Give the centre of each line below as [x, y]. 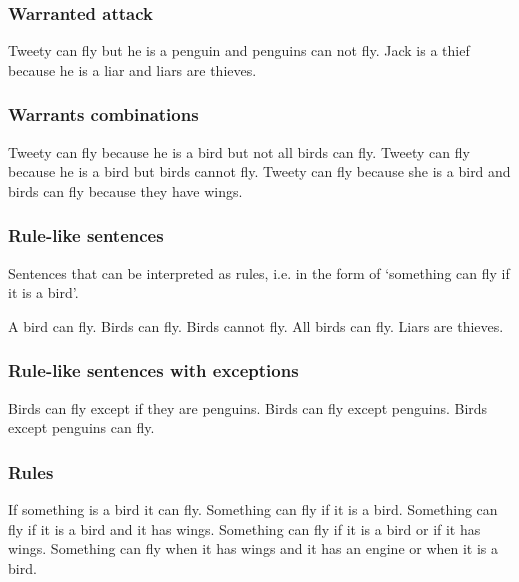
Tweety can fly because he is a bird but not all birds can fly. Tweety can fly [239, 151]
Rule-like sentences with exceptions [153, 370]
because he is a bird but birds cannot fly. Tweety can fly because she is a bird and [259, 171]
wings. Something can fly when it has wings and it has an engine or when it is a [253, 548]
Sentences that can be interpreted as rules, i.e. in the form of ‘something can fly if [259, 272]
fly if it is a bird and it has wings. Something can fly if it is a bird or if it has [244, 528]
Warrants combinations [103, 114]
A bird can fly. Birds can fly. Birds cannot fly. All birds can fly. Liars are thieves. [256, 325]
